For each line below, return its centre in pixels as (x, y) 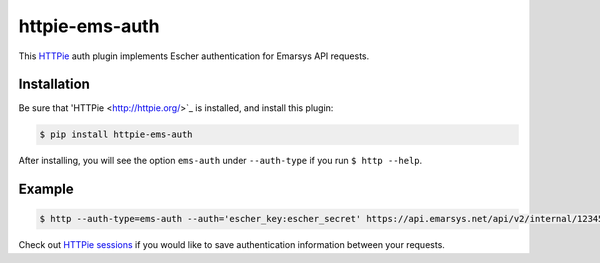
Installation (54, 84)
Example (46, 189)
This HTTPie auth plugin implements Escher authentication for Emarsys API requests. (194, 56)
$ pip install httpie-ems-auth (116, 134)
